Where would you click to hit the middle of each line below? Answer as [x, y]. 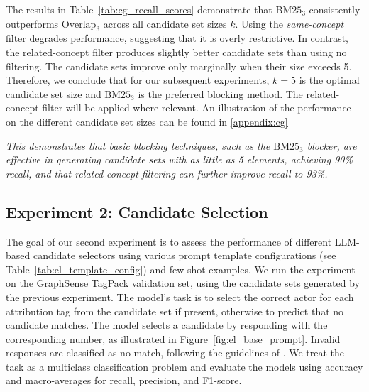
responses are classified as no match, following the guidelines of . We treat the [175, 353]
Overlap [79, 24]
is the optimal [329, 80]
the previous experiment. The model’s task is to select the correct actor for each [180, 296]
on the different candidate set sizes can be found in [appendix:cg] [147, 121]
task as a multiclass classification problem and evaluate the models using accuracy [184, 366]
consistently [335, 9]
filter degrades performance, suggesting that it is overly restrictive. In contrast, [177, 38]
